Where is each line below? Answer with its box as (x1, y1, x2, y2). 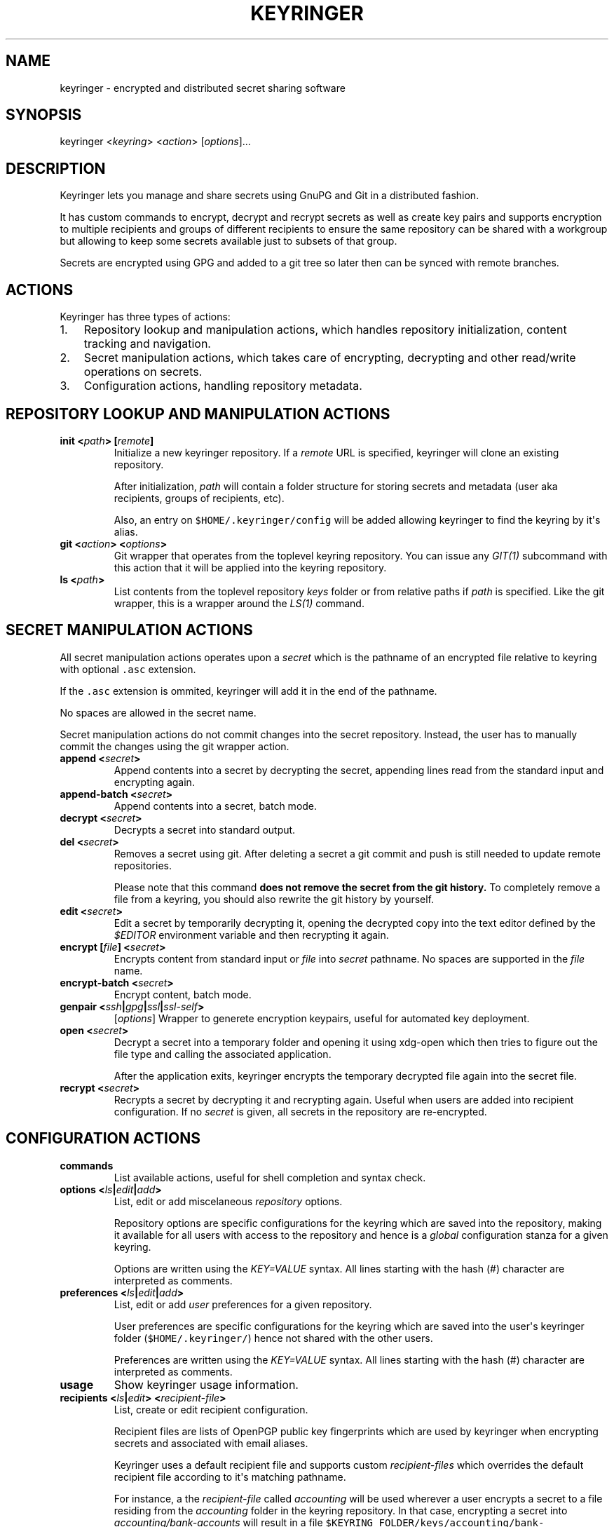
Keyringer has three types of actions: (60, 311, 231, 323)
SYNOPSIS (6, 106, 82, 124)
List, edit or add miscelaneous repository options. (114, 1195, 343, 1207)
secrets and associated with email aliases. (114, 1437, 308, 1449)
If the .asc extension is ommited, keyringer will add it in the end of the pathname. (60, 684, 437, 697)
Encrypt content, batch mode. (114, 988, 252, 1000)
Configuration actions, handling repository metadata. (83, 379, 362, 393)
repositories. (114, 859, 172, 871)
